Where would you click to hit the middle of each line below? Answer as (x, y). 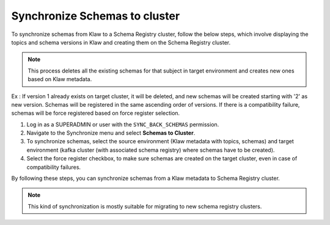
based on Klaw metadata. (60, 79)
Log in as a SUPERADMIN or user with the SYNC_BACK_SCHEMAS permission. (123, 124)
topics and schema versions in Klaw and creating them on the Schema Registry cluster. (121, 42)
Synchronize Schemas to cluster (96, 16)
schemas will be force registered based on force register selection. (96, 113)
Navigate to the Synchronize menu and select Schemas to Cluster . (111, 133)
